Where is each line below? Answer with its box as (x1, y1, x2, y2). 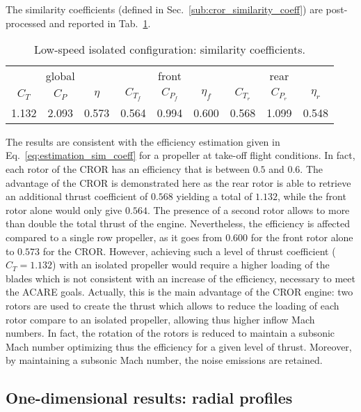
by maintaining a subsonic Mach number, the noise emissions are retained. (6, 353, 323, 367)
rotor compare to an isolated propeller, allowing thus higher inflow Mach (6, 312, 315, 326)
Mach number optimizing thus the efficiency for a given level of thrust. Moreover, (6, 339, 352, 353)
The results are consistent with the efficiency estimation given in (6, 134, 280, 148)
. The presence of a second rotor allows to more (147, 202, 350, 217)
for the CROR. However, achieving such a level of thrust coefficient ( (42, 243, 336, 258)
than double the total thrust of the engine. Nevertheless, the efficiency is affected (6, 216, 351, 231)
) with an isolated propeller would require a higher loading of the (52, 257, 330, 272)
